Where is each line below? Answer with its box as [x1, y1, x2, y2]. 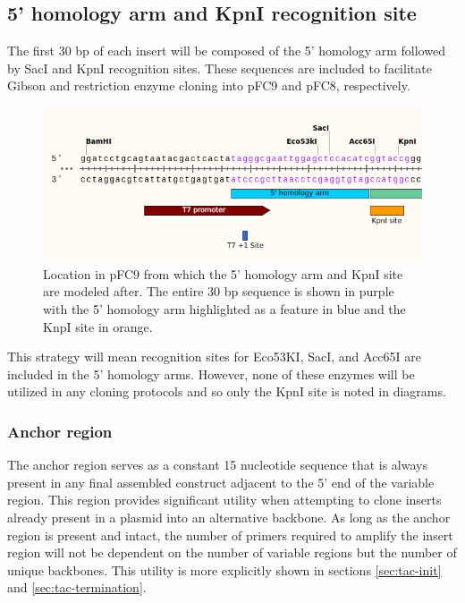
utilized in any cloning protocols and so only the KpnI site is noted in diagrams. [7, 382, 446, 401]
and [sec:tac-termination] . [7, 578, 147, 597]
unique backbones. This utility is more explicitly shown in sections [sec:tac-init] [7, 560, 442, 579]
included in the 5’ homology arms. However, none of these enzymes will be [7, 364, 415, 383]
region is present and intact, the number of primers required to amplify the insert [7, 525, 453, 544]
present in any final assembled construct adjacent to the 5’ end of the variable [7, 472, 435, 491]
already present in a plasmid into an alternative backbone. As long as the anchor [7, 507, 451, 526]
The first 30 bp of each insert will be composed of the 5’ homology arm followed [7, 41, 445, 60]
